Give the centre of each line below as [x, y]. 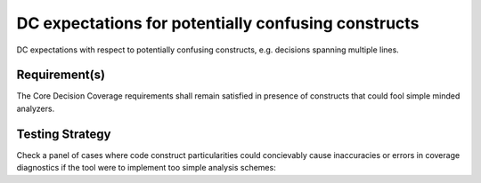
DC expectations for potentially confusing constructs [218, 23]
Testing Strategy [64, 134]
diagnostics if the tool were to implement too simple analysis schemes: [146, 168]
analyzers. [36, 108]
